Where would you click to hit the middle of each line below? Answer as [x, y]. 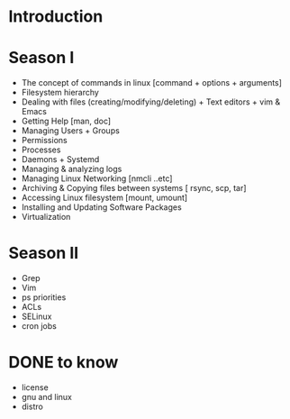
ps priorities [44, 297]
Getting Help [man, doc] [66, 121]
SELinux [36, 316]
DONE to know [63, 363]
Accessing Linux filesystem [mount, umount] [104, 198]
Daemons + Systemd [60, 159]
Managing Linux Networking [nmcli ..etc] [97, 178]
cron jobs [39, 326]
